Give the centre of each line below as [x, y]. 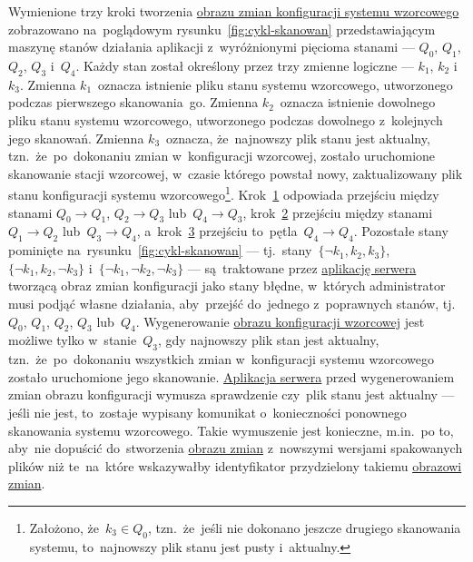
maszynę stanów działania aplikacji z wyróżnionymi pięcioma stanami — [212, 47]
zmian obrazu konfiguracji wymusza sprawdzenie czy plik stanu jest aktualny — [232, 394]
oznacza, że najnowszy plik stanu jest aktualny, [298, 138]
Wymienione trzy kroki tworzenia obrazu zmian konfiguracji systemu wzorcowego [234, 11]
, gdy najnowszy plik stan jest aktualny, [268, 340]
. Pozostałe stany [401, 231]
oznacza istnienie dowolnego [358, 102]
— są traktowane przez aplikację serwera [302, 267]
